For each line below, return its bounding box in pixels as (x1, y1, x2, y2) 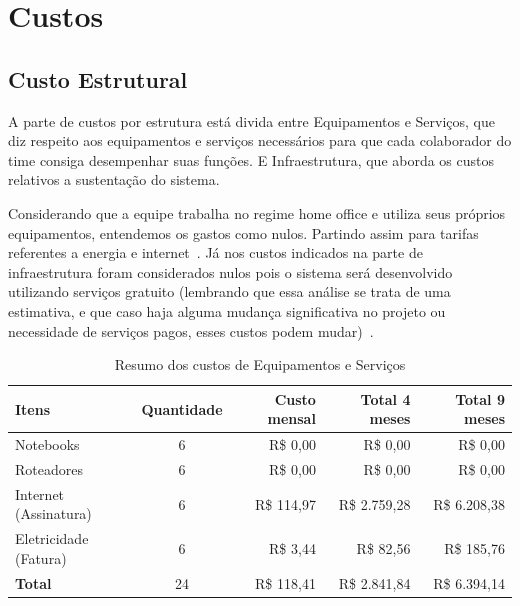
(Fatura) (15, 547, 67, 568)
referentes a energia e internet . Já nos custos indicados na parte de (8, 242, 423, 263)
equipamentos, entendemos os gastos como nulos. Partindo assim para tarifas (8, 222, 479, 243)
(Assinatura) (15, 503, 92, 524)
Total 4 (360, 388, 411, 409)
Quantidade (141, 398, 223, 419)
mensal (267, 408, 316, 429)
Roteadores (15, 458, 83, 479)
